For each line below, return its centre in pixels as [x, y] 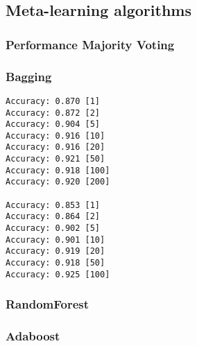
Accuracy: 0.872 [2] [53, 113]
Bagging [29, 76]
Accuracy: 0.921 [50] [55, 159]
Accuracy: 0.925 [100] [58, 274]
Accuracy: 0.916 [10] [55, 136]
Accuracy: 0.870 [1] [53, 101]
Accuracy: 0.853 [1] [53, 205]
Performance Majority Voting [90, 44]
